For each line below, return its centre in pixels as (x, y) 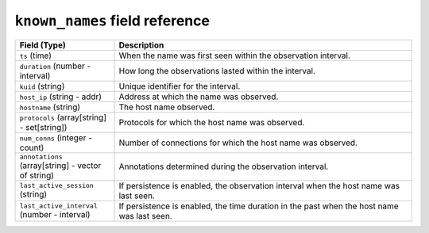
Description (141, 45)
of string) (37, 175)
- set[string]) (43, 127)
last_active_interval (59, 206)
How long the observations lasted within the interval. (217, 71)
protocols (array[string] (63, 117)
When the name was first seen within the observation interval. (235, 55)
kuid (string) (42, 86)
